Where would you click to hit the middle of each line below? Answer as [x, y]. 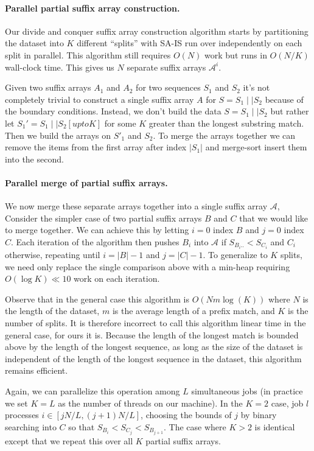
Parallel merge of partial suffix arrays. [86, 182]
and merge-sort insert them [256, 147]
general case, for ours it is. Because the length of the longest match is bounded [152, 334]
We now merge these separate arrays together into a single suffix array [136, 206]
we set [16, 403]
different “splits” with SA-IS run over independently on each [190, 43]
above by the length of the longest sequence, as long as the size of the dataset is [154, 347]
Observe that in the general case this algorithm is [97, 299]
